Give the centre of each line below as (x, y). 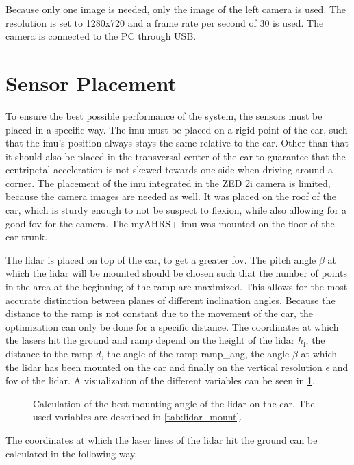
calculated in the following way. (72, 453)
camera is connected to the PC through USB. (101, 36)
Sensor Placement (91, 83)
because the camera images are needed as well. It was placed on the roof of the (171, 196)
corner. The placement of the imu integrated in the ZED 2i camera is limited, (168, 183)
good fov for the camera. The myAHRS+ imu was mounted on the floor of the (170, 223)
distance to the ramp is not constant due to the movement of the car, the (160, 313)
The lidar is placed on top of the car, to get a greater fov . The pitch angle (161, 259)
